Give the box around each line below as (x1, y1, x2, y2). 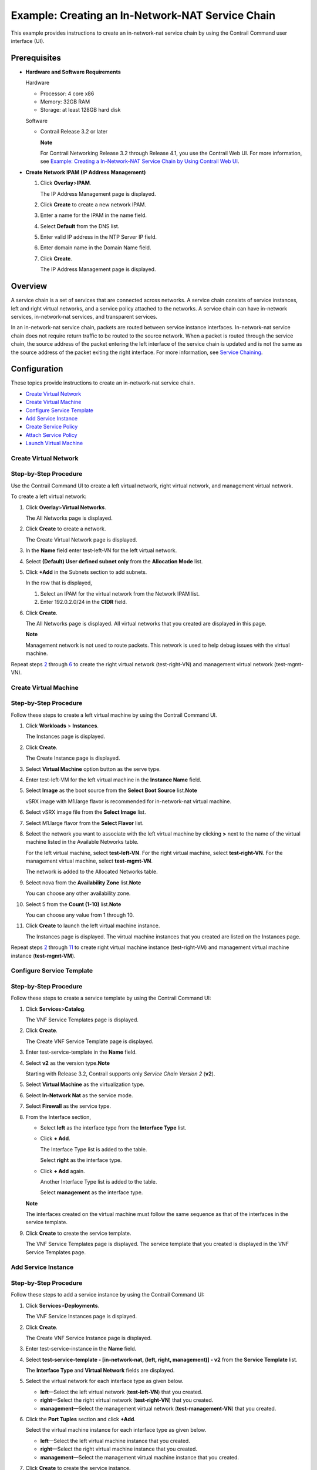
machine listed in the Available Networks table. (25, 838, 139, 846)
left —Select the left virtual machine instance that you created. (40, 1437, 190, 1444)
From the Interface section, (25, 1113, 91, 1120)
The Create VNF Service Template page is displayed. (25, 1038, 154, 1045)
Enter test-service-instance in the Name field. (25, 1345, 137, 1352)
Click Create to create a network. (25, 525, 106, 532)
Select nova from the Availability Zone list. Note (25, 879, 141, 886)
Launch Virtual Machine (25, 440, 83, 447)
